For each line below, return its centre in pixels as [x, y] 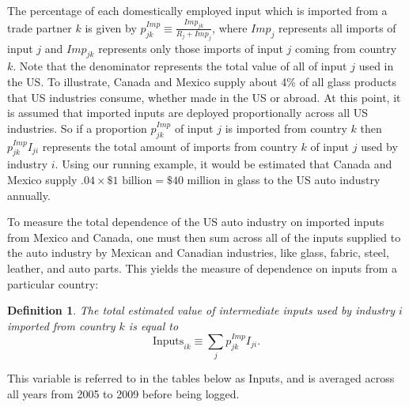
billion [137, 181]
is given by [111, 27]
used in [376, 66]
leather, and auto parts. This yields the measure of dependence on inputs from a [202, 268]
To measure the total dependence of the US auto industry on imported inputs [196, 222]
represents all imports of [337, 27]
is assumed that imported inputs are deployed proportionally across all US [188, 113]
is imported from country [286, 128]
